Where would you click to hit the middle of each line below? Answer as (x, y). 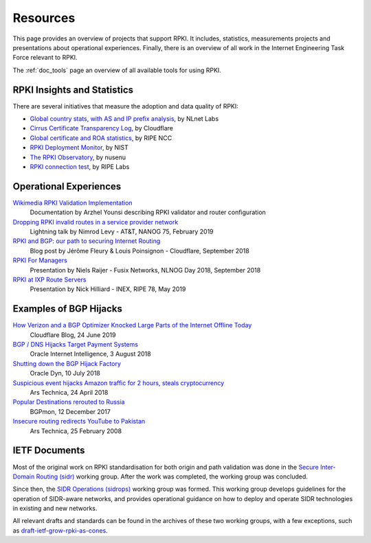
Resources (44, 18)
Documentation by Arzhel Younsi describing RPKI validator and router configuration (148, 212)
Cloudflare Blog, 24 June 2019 (73, 335)
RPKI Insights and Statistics (73, 90)
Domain (24, 476)
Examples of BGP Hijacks (68, 309)
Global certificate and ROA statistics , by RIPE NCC (101, 138)
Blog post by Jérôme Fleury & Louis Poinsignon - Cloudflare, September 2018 (140, 251)
